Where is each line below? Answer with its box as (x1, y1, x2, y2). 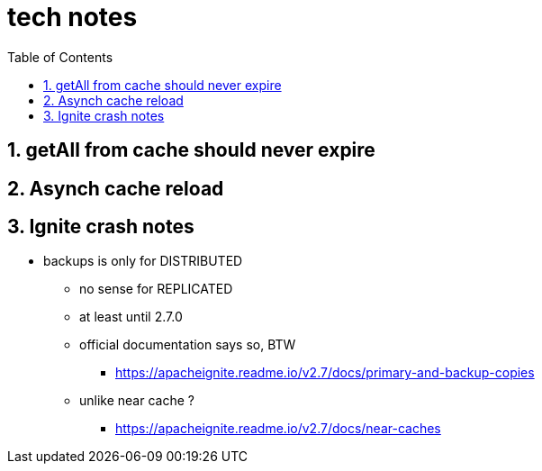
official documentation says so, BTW (79, 337, 296, 353)
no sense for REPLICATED (79, 281, 233, 297)
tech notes (7, 2, 138, 32)
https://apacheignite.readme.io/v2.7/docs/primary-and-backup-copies (115, 365, 535, 381)
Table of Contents (7, 49, 113, 65)
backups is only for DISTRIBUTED (43, 253, 243, 269)
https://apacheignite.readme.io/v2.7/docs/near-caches (115, 421, 441, 437)
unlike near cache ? (79, 393, 194, 409)
